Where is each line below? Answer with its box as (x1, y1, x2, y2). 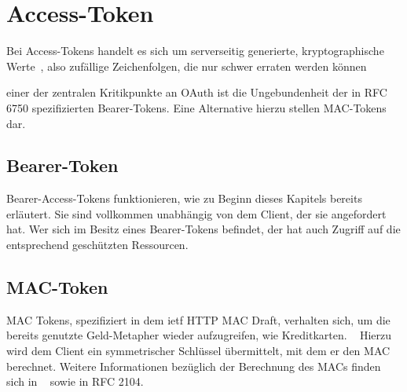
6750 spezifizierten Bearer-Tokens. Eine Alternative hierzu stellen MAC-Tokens (6, 99, 387, 115)
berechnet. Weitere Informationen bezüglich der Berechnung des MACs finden (6, 357, 381, 374)
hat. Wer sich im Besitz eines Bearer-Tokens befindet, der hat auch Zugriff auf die (6, 221, 401, 237)
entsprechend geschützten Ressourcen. (6, 236, 189, 253)
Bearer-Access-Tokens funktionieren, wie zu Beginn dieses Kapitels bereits (6, 190, 362, 207)
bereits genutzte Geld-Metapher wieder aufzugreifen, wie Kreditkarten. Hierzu (6, 327, 392, 343)
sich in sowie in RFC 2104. (6, 373, 144, 390)
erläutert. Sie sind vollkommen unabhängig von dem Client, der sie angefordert (6, 205, 387, 222)
